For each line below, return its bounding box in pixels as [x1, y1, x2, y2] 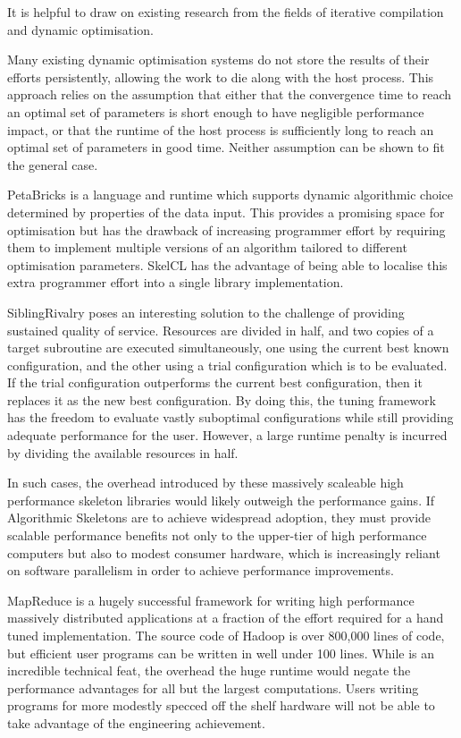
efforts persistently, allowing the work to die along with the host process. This [7, 67, 434, 86]
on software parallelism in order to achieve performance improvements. [7, 561, 394, 580]
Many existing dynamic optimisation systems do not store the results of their [7, 50, 430, 69]
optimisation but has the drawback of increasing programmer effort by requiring [7, 220, 446, 239]
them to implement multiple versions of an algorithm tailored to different [7, 238, 407, 257]
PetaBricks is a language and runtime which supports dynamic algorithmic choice [7, 185, 454, 204]
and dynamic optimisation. [7, 20, 154, 38]
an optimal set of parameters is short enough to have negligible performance [7, 102, 424, 121]
